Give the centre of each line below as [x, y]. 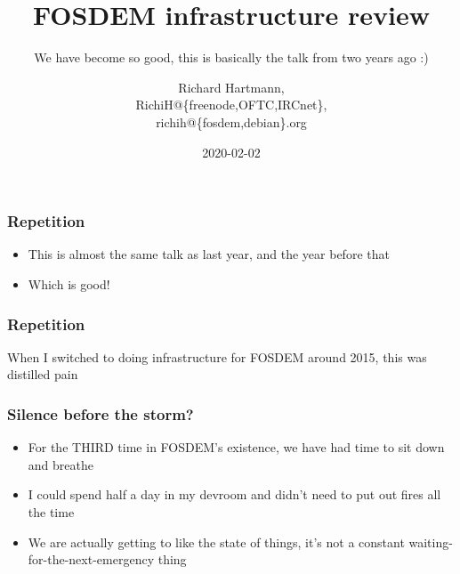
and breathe [61, 464]
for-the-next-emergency [91, 559]
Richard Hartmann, [231, 87]
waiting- [431, 542]
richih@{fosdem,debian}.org [231, 121]
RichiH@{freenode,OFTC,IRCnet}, [231, 105]
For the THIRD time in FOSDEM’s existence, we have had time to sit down [236, 447]
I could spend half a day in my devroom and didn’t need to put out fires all [234, 494]
